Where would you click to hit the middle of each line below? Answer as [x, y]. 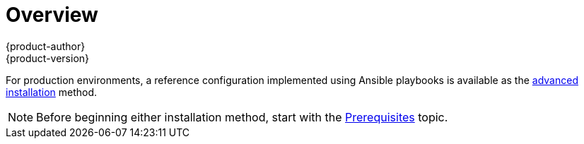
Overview [52, 15]
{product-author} [46, 46]
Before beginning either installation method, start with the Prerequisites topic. [242, 117]
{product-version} [48, 58]
